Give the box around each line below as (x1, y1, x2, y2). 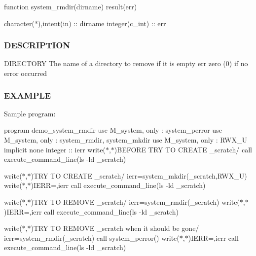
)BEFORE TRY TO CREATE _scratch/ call (114, 144, 252, 154)
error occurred (4, 68, 47, 78)
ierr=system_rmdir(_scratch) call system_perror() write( (4, 232, 180, 243)
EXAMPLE (4, 89, 51, 101)
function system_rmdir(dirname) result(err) (4, 1, 137, 11)
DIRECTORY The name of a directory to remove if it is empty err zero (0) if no (4, 58, 248, 69)
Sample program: (4, 108, 56, 118)
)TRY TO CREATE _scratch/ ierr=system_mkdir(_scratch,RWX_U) (31, 170, 247, 181)
